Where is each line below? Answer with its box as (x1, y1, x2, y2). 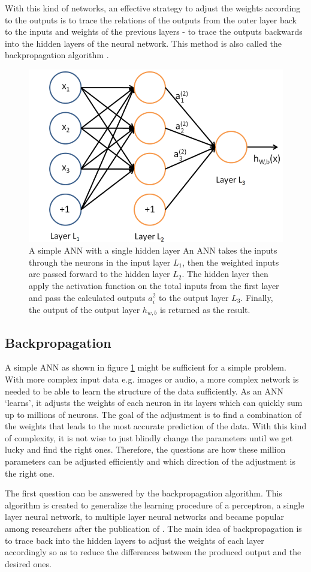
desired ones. (5, 557, 52, 570)
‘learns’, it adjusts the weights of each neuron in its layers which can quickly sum (5, 396, 303, 409)
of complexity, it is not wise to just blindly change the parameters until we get (5, 431, 293, 444)
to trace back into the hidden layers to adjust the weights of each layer (5, 534, 264, 546)
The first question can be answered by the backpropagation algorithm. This (5, 487, 282, 499)
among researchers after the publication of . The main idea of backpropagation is (5, 522, 302, 535)
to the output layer (159, 291, 229, 303)
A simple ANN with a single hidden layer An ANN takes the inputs (29, 244, 277, 257)
